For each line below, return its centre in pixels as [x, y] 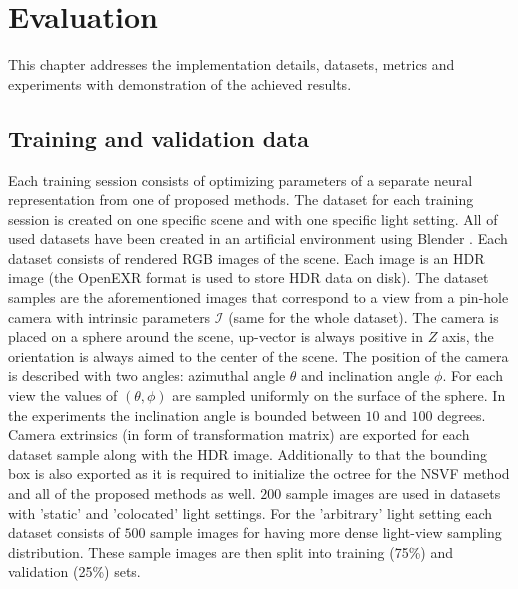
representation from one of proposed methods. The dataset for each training [241, 199]
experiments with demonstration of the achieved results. [180, 83]
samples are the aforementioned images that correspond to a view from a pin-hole [258, 297]
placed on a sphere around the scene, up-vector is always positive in [216, 336]
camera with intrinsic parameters [109, 316]
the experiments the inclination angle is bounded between [184, 414]
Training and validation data [159, 137]
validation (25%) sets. [74, 571]
